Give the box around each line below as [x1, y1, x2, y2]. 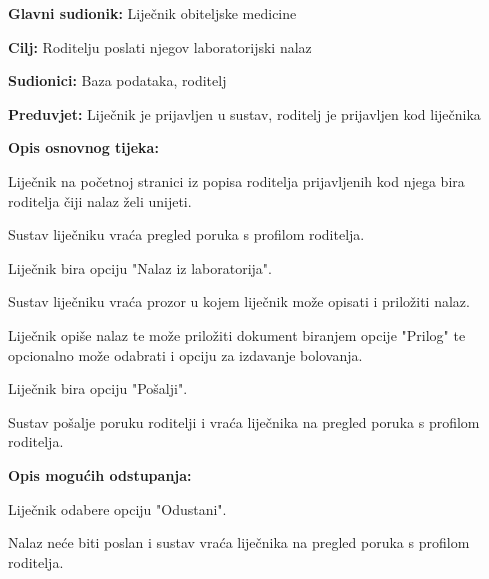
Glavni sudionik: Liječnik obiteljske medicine [8, 3, 297, 23]
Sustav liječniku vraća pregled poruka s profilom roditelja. [8, 224, 365, 245]
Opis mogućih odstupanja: [8, 464, 192, 485]
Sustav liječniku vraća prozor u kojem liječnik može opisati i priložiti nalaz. [8, 291, 470, 312]
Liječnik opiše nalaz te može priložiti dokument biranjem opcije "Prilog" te [8, 324, 466, 345]
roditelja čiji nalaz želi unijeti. [8, 190, 192, 211]
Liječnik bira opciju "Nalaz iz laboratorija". [8, 257, 272, 278]
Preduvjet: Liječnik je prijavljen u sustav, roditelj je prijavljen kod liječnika [8, 103, 481, 124]
